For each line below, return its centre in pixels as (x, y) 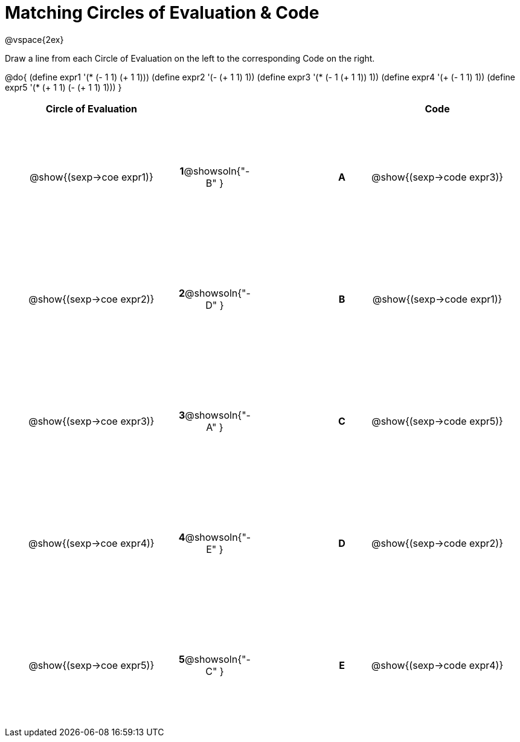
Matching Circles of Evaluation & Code (162, 13)
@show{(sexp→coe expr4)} (91, 543)
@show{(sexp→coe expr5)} (91, 665)
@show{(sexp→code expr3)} (438, 177)
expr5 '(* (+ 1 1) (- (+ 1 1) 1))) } (63, 87)
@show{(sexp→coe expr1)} (91, 177)
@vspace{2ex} (34, 39)
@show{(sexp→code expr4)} (437, 665)
